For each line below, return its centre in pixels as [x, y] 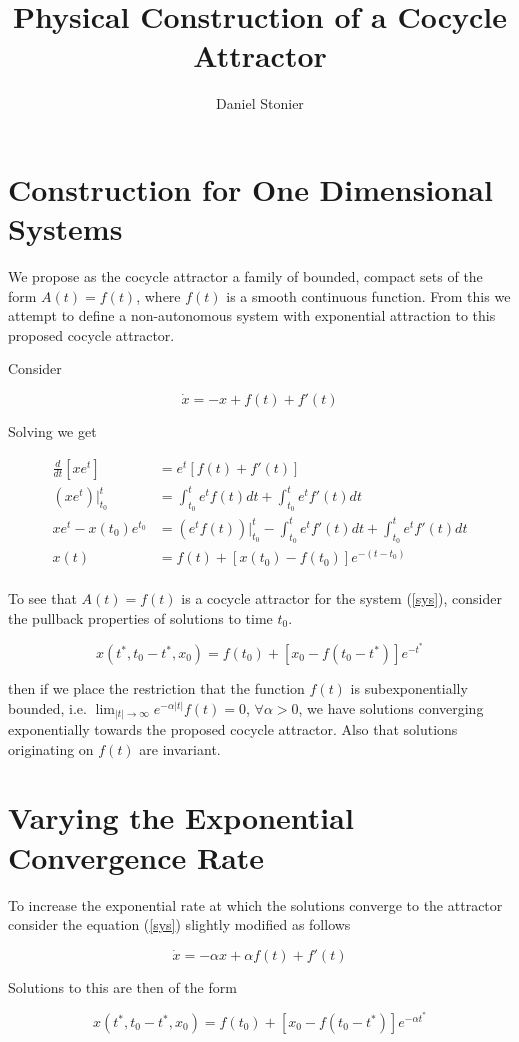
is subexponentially [409, 688]
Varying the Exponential [181, 817]
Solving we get [52, 431]
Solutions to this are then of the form [122, 986]
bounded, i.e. [47, 707]
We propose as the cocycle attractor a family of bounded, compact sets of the [245, 276]
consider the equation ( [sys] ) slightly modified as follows [179, 924]
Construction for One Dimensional [250, 188]
